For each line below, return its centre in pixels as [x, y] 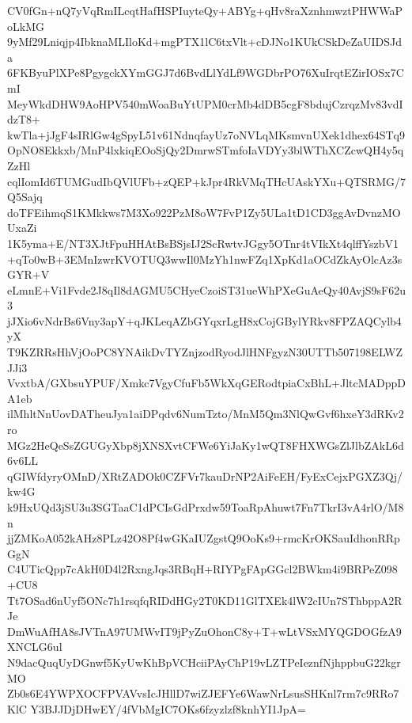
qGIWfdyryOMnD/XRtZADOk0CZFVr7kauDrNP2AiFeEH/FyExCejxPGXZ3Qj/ [205, 476]
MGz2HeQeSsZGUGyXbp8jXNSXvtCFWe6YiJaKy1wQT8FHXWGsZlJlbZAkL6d [206, 445]
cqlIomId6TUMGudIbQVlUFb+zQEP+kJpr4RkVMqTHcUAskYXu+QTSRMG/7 [207, 181]
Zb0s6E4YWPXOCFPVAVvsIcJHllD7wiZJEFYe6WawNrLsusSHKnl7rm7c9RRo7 [203, 693]
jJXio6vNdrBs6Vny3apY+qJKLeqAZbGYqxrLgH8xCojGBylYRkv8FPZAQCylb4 [204, 320]
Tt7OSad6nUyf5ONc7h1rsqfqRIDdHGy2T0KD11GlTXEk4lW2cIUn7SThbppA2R [205, 600]
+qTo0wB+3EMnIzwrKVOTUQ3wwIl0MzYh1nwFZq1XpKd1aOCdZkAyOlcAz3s [205, 259]
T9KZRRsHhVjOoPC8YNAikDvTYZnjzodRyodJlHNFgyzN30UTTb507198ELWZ [205, 352]
